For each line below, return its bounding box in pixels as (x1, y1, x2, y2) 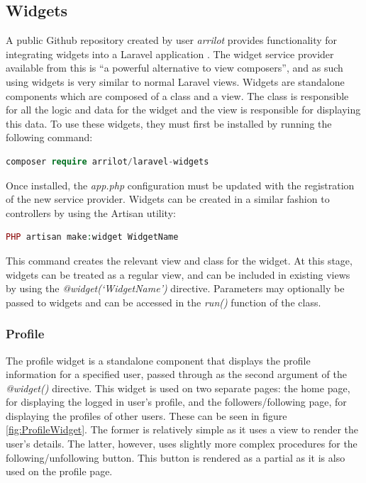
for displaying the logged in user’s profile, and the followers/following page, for (6, 394, 347, 409)
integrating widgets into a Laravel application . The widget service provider (6, 46, 334, 61)
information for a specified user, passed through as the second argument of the (6, 367, 347, 382)
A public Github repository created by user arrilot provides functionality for (6, 33, 338, 48)
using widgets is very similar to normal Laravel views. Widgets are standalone (6, 74, 345, 89)
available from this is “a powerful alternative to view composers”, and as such (6, 60, 343, 75)
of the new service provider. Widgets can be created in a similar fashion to (6, 191, 330, 206)
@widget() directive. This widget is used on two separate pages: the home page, (6, 380, 350, 395)
